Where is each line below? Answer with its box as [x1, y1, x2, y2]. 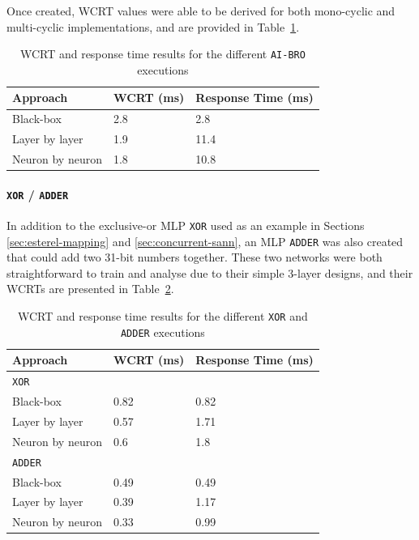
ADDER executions [120, 323, 205, 340]
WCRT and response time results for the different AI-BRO [19, 45, 306, 62]
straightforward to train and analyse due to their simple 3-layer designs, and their [6, 264, 413, 281]
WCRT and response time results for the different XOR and [18, 308, 308, 325]
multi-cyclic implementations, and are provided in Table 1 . [6, 18, 300, 35]
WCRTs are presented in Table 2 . [6, 280, 174, 297]
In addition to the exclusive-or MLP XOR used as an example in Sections [6, 216, 365, 233]
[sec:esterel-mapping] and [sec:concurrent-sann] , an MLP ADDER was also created [6, 232, 404, 249]
